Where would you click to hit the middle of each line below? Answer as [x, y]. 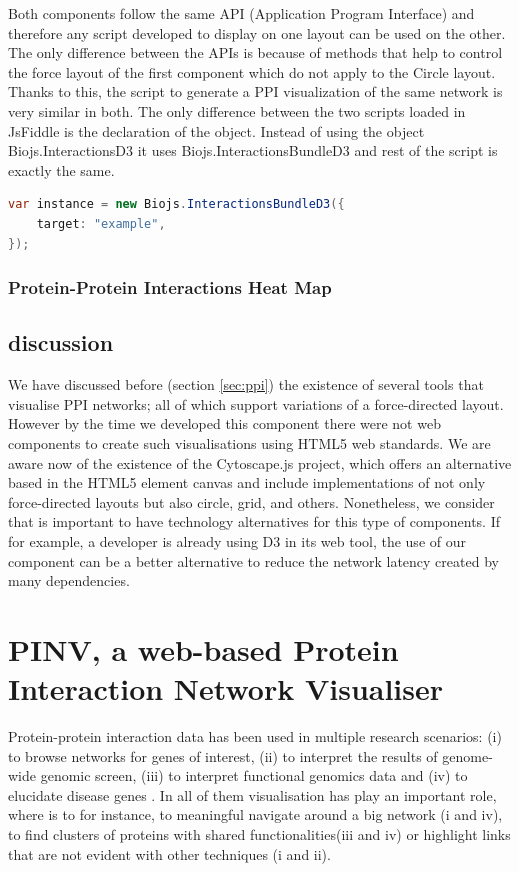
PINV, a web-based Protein [203, 648]
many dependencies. [69, 580]
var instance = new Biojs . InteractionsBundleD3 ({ [176, 204]
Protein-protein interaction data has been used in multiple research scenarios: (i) [255, 736]
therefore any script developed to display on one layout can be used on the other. [257, 32]
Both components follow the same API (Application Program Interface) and [241, 13]
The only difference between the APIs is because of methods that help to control [255, 52]
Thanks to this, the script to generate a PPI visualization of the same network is [255, 91]
